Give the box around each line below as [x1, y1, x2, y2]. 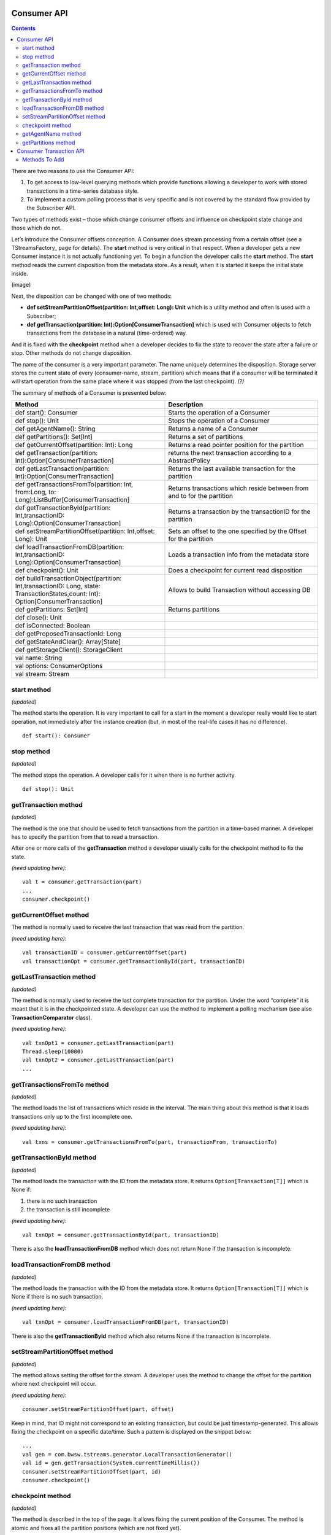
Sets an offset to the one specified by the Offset [168, 527, 306, 535]
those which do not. [11, 224, 62, 231]
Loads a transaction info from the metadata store [168, 550, 310, 559]
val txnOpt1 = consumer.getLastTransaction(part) [22, 1040, 175, 1046]
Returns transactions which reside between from [168, 484, 309, 492]
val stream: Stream [15, 670, 70, 678]
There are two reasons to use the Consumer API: [11, 167, 135, 174]
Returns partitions [168, 605, 220, 614]
